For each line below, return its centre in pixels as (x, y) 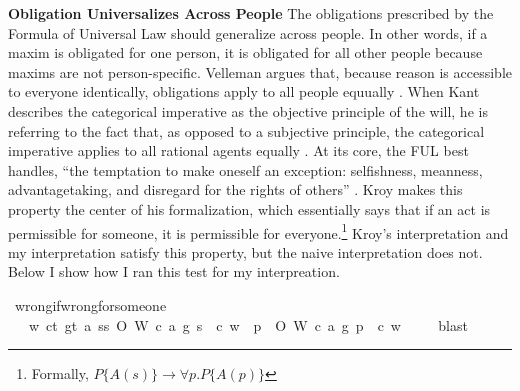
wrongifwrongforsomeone (90, 304)
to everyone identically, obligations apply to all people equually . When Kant (244, 91)
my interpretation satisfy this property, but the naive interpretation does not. (245, 251)
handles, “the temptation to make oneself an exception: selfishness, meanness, (245, 169)
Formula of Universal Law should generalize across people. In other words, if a (248, 32)
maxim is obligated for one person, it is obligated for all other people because (245, 52)
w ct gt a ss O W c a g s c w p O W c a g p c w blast (248, 324)
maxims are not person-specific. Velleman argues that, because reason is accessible (260, 71)
